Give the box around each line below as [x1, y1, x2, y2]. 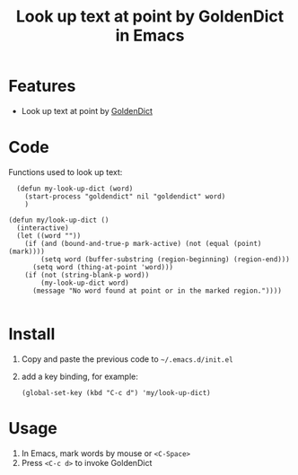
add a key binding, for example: [21, 371, 138, 382]
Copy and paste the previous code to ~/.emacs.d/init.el [21, 353, 234, 365]
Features [8, 76, 76, 96]
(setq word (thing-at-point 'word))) [31, 262, 174, 271]
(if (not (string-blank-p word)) [24, 270, 150, 279]
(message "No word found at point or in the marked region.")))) [31, 286, 282, 295]
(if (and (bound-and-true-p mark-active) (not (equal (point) [24, 239, 262, 248]
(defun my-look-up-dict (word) [16, 184, 134, 193]
